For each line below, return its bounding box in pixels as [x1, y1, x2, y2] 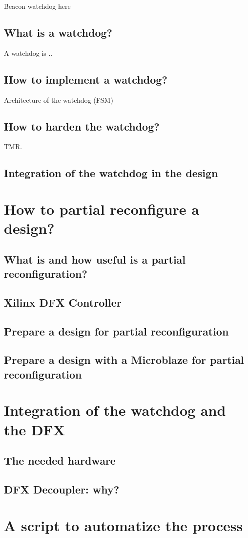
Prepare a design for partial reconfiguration [4, 323, 229, 338]
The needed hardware [4, 453, 116, 468]
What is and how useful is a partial [4, 251, 186, 267]
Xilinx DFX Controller [4, 294, 122, 310]
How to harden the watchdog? [4, 118, 160, 134]
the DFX [4, 419, 65, 439]
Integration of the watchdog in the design [4, 165, 218, 180]
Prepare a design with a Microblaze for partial [4, 352, 244, 367]
